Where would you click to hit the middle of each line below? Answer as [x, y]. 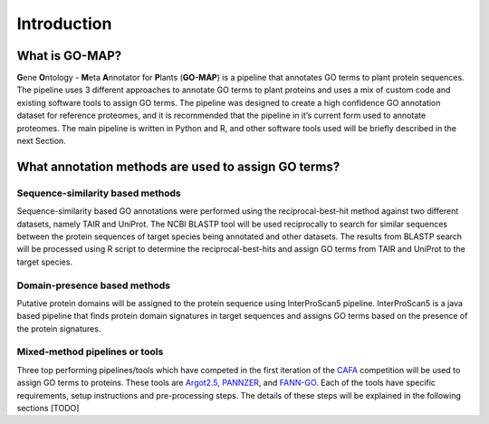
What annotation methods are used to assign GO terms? [178, 166]
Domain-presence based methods [94, 285]
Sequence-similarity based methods [99, 193]
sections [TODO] [48, 408]
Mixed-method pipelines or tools [90, 352]
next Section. [42, 141]
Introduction [64, 24]
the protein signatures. [59, 328]
